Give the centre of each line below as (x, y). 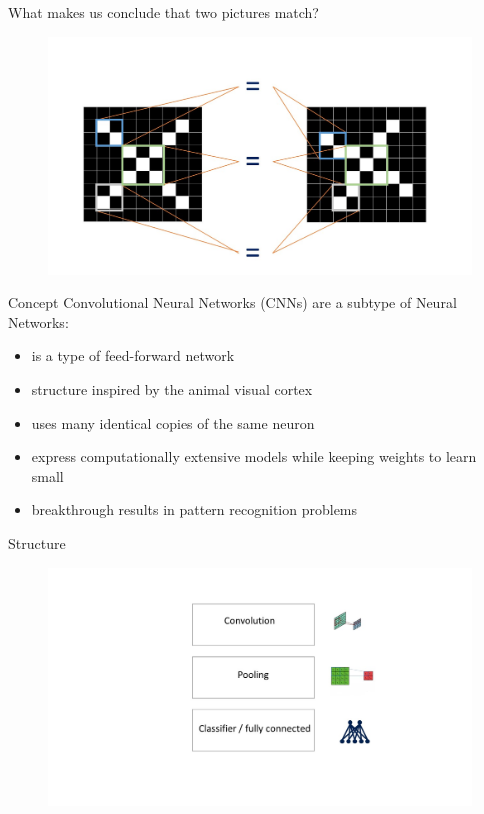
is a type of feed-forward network (133, 355)
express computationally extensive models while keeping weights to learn (254, 456)
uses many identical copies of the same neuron (173, 422)
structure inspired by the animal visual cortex (172, 389)
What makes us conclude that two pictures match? (163, 12)
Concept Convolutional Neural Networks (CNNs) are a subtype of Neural (232, 302)
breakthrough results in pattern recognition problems (194, 509)
